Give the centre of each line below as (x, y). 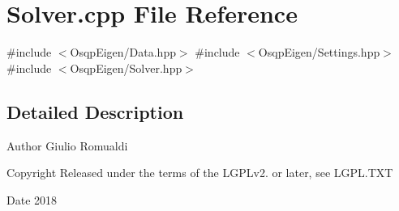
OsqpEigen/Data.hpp (123, 52)
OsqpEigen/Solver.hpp (126, 68)
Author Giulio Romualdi (67, 145)
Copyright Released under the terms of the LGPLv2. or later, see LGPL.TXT (200, 173)
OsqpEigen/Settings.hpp (319, 52)
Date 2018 (32, 199)
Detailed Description (95, 111)
